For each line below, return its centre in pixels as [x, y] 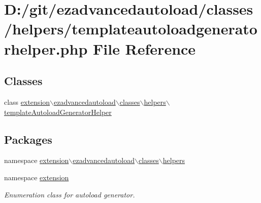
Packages [28, 139]
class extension [27, 101]
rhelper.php [46, 48]
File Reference [144, 48]
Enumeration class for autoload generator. [70, 194]
